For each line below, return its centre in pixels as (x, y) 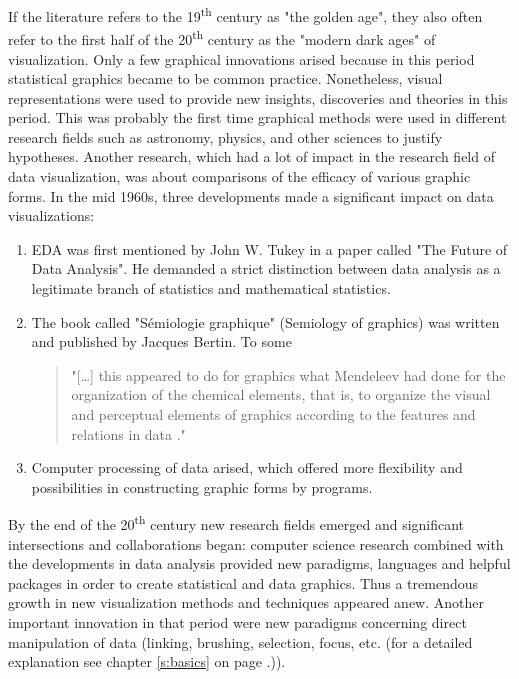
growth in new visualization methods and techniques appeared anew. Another (246, 602)
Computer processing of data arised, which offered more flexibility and (247, 467)
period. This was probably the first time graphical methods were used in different (257, 117)
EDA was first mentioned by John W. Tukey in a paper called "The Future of (269, 248)
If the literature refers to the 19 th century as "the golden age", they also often (245, 14)
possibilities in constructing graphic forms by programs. (202, 486)
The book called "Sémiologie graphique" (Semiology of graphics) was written (265, 321)
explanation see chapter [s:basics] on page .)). (147, 661)
